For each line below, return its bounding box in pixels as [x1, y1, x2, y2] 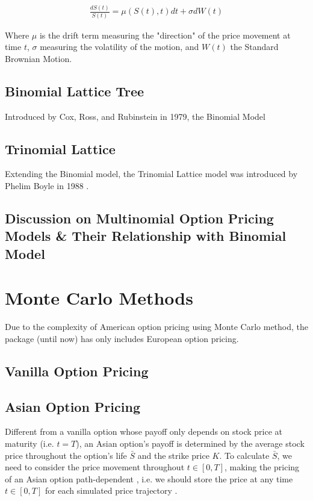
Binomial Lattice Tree [5, 81, 144, 100]
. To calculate [219, 449, 270, 461]
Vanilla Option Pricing [5, 361, 149, 380]
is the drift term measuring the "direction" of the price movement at [39, 28, 291, 41]
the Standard [230, 40, 279, 53]
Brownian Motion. [5, 52, 72, 64]
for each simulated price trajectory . [45, 484, 178, 497]
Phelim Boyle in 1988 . [5, 179, 89, 192]
